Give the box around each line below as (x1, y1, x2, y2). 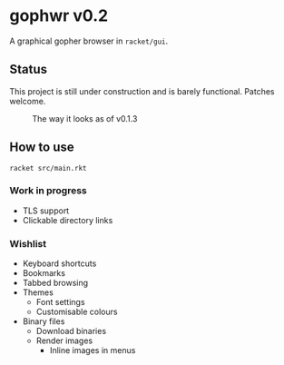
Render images (35, 335, 93, 346)
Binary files (22, 316, 65, 327)
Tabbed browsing (22, 278, 89, 289)
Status (9, 62, 48, 77)
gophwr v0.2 (9, 5, 109, 26)
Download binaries (35, 326, 107, 337)
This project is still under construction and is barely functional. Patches (9, 85, 275, 96)
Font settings (35, 297, 85, 308)
